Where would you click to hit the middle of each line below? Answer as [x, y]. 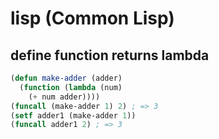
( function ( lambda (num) [71, 87]
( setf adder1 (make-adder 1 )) [73, 115]
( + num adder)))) [64, 97]
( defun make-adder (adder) [66, 78]
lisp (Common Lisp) [92, 18]
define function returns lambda [110, 55]
